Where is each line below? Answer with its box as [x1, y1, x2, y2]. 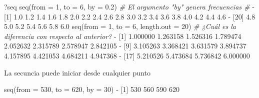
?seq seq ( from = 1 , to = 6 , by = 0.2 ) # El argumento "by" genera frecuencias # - [4, 1, 254, 11]
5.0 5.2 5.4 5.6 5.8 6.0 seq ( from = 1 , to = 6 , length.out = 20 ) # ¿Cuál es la [4, 21, 236, 31]
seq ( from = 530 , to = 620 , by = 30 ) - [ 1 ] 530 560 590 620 [4, 84, 179, 94]
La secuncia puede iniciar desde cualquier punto [4, 67, 150, 77]
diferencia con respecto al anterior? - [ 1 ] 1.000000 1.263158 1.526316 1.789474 [4, 30, 241, 41]
